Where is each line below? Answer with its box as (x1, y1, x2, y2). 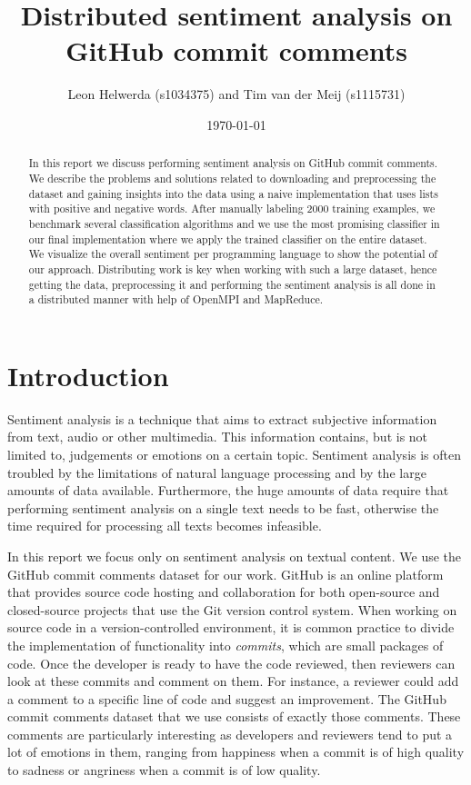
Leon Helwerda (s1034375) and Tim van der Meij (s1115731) (67, 84, 406, 104)
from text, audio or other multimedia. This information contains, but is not (7, 427, 428, 446)
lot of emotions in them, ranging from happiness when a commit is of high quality (7, 742, 465, 761)
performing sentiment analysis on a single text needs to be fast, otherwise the (7, 498, 439, 517)
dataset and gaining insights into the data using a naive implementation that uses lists (28, 185, 438, 201)
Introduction (7, 356, 169, 393)
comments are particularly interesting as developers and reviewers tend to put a (7, 724, 453, 743)
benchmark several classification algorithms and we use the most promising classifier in (28, 215, 440, 231)
